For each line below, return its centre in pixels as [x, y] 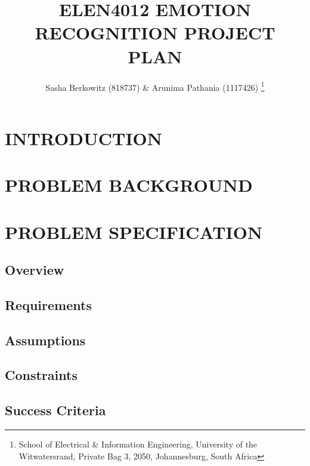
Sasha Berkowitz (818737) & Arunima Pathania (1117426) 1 [155, 86]
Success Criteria [55, 410]
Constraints [41, 375]
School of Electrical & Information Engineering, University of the [138, 444]
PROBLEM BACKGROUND [129, 185]
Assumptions [45, 340]
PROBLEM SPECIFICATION [134, 232]
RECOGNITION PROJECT [155, 33]
